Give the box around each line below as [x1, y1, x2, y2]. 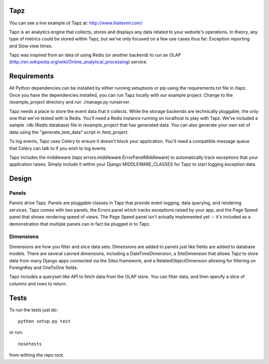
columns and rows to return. [9, 280, 67, 286]
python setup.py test [18, 319, 71, 324]
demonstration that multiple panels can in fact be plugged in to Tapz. [9, 221, 150, 227]
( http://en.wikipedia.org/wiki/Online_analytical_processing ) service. [9, 59, 148, 65]
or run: [9, 329, 23, 336]
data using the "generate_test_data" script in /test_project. [9, 129, 129, 135]
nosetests [18, 341, 42, 347]
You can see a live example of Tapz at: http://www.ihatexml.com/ [9, 20, 143, 26]
